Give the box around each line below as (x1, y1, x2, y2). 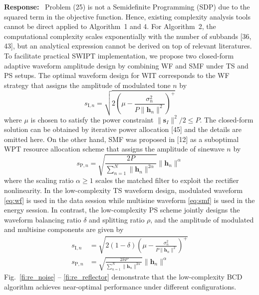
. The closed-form (200, 114, 254, 124)
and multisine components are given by (4, 224, 124, 234)
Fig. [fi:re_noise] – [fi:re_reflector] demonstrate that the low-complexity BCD (4, 271, 243, 282)
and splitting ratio (89, 214, 145, 224)
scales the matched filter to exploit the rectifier (95, 175, 239, 185)
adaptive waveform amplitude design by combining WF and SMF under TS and (4, 60, 249, 70)
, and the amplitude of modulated (150, 214, 254, 224)
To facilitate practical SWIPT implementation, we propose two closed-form (4, 50, 234, 60)
